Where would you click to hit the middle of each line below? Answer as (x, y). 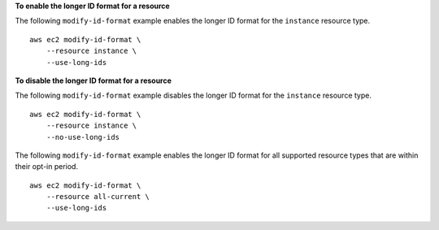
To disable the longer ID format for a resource (93, 80)
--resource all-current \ (98, 197)
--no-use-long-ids (83, 137)
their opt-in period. (47, 167)
